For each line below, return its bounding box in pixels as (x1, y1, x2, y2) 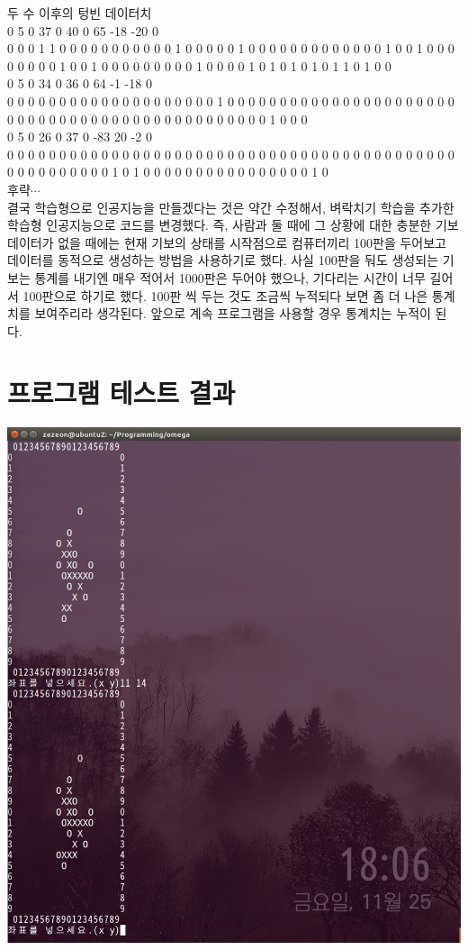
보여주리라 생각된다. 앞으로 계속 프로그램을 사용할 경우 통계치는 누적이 (34, 304, 431, 323)
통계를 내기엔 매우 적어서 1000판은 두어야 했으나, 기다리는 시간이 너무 (34, 268, 426, 287)
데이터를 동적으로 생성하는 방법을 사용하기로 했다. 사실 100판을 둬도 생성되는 (7, 251, 439, 269)
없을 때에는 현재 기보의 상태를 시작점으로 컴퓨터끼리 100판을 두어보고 (58, 233, 446, 251)
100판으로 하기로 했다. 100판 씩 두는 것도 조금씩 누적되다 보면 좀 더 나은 (22, 286, 428, 305)
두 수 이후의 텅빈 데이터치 (7, 4, 152, 22)
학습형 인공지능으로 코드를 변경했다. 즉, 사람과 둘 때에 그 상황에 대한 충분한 (7, 215, 432, 234)
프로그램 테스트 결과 (7, 374, 236, 411)
